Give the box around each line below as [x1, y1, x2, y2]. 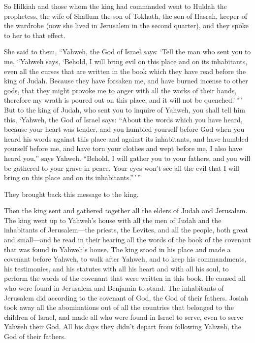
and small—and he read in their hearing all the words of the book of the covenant [4, 234, 251, 245]
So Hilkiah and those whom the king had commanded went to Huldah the [4, 1, 227, 11]
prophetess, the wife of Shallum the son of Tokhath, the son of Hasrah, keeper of [4, 10, 248, 21]
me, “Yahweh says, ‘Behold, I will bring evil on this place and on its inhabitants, [4, 56, 248, 66]
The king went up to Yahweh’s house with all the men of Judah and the [4, 215, 222, 225]
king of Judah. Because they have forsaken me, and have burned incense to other [4, 76, 248, 86]
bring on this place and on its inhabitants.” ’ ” [4, 172, 141, 183]
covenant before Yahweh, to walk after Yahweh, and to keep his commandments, [4, 254, 247, 264]
